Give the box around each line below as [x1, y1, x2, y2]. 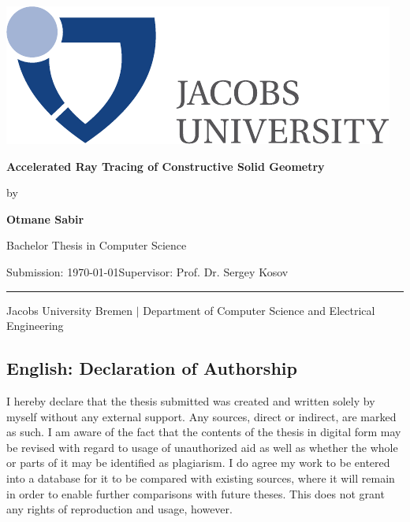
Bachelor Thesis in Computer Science [6, 237, 187, 254]
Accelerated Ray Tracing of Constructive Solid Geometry [6, 157, 325, 174]
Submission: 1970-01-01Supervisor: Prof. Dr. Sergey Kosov [6, 263, 289, 280]
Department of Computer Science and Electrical [143, 302, 375, 318]
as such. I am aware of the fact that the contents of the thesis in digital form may [6, 424, 401, 440]
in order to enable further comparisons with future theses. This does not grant [6, 485, 385, 502]
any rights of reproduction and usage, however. [6, 501, 233, 517]
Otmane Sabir [6, 210, 84, 227]
